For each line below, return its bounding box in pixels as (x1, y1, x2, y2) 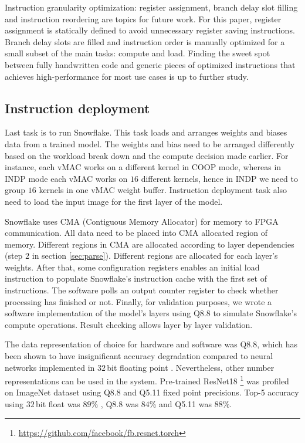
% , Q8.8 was (91, 398, 139, 410)
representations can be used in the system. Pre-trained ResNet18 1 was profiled (5, 373, 289, 387)
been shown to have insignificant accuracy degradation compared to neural (5, 350, 273, 362)
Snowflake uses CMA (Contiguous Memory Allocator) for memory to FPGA (5, 215, 279, 227)
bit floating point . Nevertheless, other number (107, 361, 274, 373)
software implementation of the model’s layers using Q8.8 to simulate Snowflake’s (5, 307, 297, 319)
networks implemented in (5, 361, 95, 373)
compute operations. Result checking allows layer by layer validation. (5, 318, 253, 330)
